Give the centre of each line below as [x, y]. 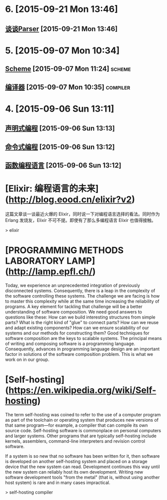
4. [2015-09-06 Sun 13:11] [60, 109]
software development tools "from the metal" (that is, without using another [83, 477]
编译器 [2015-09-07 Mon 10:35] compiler [68, 87]
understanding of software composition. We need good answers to [74, 312]
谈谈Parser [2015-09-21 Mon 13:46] [61, 29]
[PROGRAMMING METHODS [64, 250]
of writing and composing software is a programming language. [70, 343]
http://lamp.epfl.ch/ [50, 271]
